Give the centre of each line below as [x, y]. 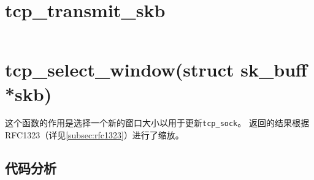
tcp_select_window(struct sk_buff [156, 69]
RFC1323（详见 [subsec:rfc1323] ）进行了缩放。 [94, 135]
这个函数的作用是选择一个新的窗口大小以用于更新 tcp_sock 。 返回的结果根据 [157, 123]
